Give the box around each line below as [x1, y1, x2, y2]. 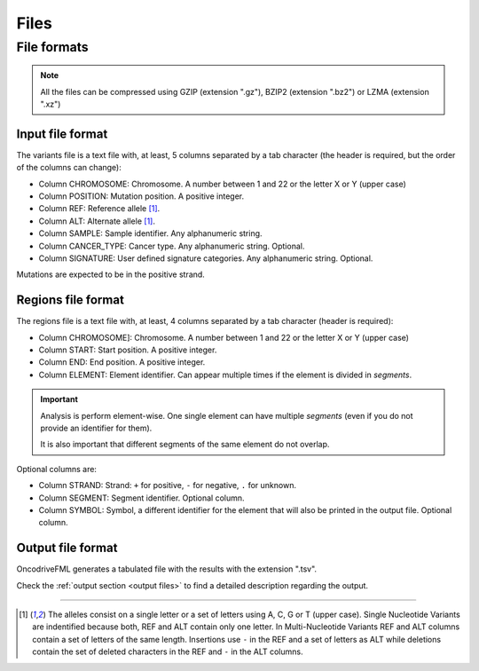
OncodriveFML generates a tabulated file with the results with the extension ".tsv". [16, 564, 318, 574]
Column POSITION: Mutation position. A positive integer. [38, 191, 244, 201]
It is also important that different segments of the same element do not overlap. [40, 439, 330, 450]
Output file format [16, 541, 118, 556]
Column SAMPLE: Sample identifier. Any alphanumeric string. [38, 228, 263, 239]
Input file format [16, 126, 108, 141]
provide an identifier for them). [40, 422, 153, 434]
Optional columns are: [16, 463, 98, 474]
